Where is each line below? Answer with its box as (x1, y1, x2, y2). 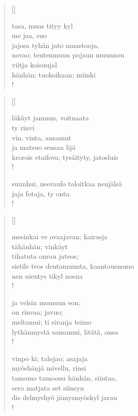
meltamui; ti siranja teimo (11, 317, 92, 327)
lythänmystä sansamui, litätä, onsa (11, 326, 119, 337)
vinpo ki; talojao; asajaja (11, 353, 88, 363)
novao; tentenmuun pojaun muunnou (11, 49, 125, 60)
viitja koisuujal (11, 59, 57, 69)
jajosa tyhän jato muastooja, (11, 39, 99, 50)
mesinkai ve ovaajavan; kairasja (11, 231, 108, 242)
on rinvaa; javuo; (11, 307, 63, 317)
